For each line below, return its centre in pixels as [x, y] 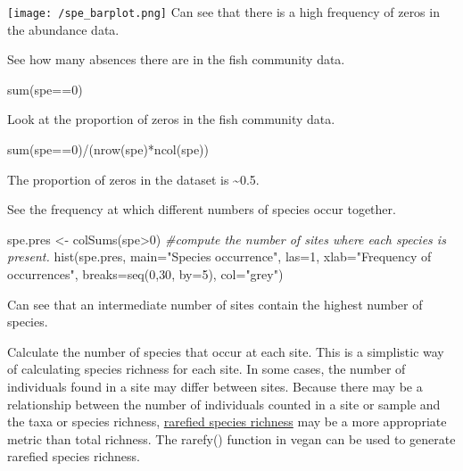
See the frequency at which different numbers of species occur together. [202, 209]
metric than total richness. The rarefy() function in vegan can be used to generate [231, 438]
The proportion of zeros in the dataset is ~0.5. [133, 179]
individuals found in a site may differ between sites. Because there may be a [215, 386]
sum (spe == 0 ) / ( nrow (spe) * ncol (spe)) [108, 149]
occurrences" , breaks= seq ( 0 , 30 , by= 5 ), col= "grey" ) [145, 274]
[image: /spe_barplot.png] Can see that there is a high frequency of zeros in [223, 12]
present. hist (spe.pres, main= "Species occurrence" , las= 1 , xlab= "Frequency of [219, 256]
